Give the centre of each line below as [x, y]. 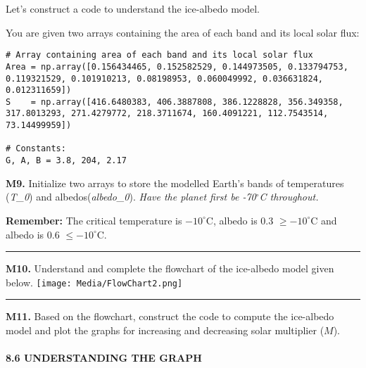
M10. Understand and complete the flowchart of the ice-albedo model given [170, 268]
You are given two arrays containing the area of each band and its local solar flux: [183, 32]
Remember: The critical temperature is [94, 220]
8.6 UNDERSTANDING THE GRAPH [104, 358]
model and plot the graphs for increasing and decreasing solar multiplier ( [165, 330]
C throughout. [289, 197]
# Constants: [36, 149]
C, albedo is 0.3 [240, 220]
